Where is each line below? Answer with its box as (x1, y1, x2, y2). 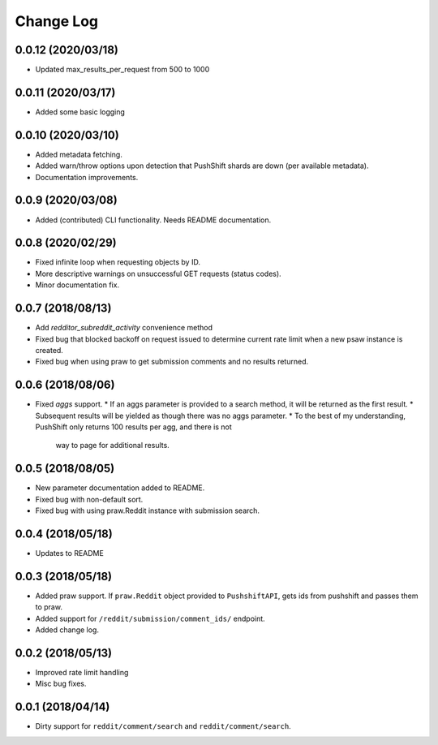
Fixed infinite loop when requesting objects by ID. (35, 257, 200, 267)
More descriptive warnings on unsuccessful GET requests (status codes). (35, 269, 281, 278)
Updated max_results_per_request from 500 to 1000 (35, 65, 210, 75)
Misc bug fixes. (35, 678, 87, 689)
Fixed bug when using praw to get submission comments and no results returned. (35, 357, 308, 367)
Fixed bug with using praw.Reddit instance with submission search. (35, 506, 260, 515)
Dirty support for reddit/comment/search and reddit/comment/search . (35, 721, 291, 731)
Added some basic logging (35, 106, 126, 117)
